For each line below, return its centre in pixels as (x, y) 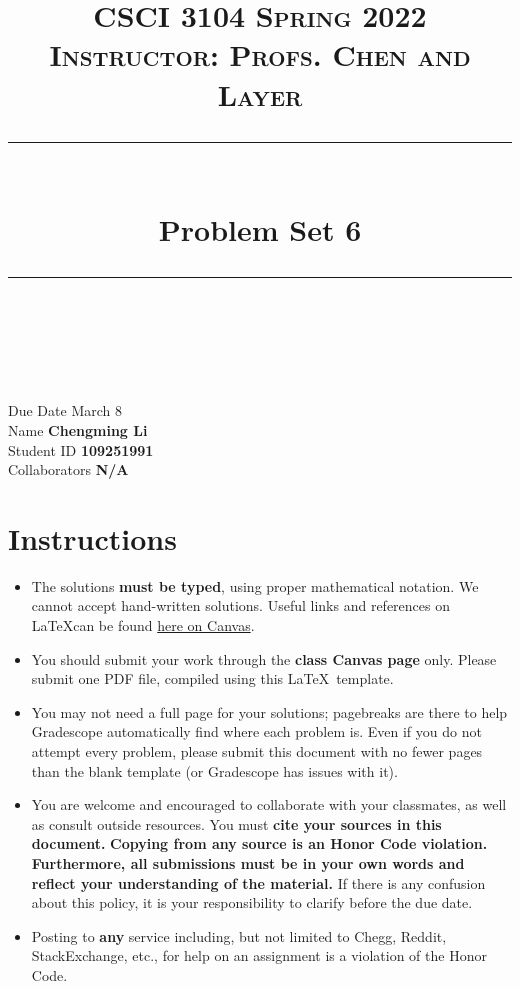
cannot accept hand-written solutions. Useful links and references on (240, 605)
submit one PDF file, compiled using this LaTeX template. (212, 678)
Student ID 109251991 (81, 449)
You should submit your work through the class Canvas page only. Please (264, 658)
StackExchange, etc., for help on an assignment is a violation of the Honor (259, 955)
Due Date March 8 (65, 410)
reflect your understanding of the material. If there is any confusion (258, 882)
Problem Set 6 (260, 228)
